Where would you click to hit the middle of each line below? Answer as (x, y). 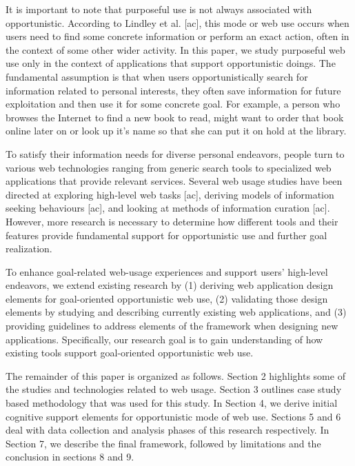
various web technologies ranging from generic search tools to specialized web (169, 167)
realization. (29, 249)
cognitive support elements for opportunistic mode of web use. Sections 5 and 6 (173, 416)
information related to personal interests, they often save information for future (173, 90)
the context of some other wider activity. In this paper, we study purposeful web (175, 49)
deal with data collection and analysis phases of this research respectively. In (168, 430)
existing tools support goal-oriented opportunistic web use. (130, 353)
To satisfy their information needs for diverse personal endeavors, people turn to (175, 153)
